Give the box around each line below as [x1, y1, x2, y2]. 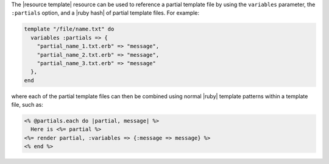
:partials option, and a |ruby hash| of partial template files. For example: [11, 9, 200, 16]
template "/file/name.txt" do [24, 26, 115, 33]
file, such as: [11, 101, 44, 109]
